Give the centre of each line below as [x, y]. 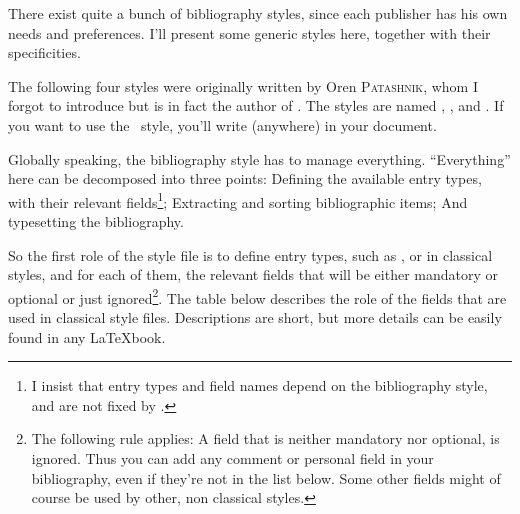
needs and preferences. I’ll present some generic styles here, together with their [249, 32]
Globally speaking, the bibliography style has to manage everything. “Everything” [259, 158]
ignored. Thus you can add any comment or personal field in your [232, 458]
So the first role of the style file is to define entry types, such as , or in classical [250, 254]
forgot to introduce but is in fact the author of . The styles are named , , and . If [256, 105]
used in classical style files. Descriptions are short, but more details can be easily [255, 317]
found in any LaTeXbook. [87, 336]
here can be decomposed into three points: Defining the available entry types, [245, 178]
